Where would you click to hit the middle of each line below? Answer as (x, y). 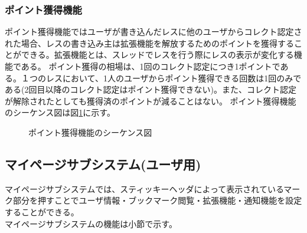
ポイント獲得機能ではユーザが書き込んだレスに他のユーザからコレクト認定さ (153, 32)
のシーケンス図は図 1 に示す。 (60, 112)
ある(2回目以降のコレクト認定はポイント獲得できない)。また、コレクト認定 (151, 89)
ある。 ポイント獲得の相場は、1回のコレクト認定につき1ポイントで (151, 66)
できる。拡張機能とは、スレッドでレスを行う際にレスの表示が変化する (157, 55)
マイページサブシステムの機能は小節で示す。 (91, 223)
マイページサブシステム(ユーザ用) (103, 164)
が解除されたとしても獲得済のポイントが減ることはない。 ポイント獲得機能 (151, 101)
